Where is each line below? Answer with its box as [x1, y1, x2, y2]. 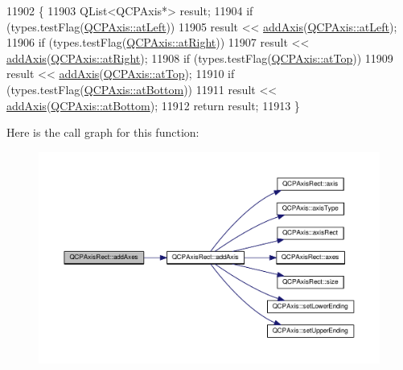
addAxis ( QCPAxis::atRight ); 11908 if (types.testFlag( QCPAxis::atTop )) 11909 [6, 49, 393, 66]
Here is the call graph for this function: [6, 124, 199, 141]
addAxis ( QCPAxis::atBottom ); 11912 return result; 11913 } [6, 97, 300, 113]
